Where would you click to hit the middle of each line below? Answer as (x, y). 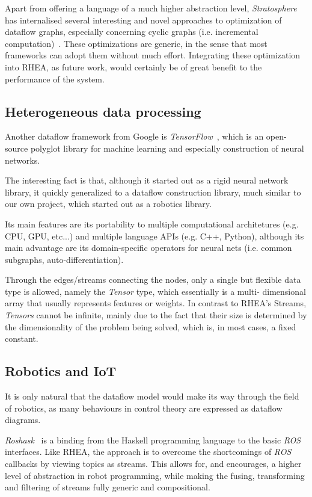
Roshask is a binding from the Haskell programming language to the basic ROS (153, 440)
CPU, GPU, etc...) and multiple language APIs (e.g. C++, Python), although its (154, 236)
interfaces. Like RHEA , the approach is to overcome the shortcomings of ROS (148, 452)
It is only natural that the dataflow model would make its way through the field (152, 396)
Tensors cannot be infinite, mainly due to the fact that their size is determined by (156, 315)
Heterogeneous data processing (103, 111)
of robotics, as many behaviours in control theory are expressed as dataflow (144, 408)
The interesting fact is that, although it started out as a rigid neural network (147, 180)
